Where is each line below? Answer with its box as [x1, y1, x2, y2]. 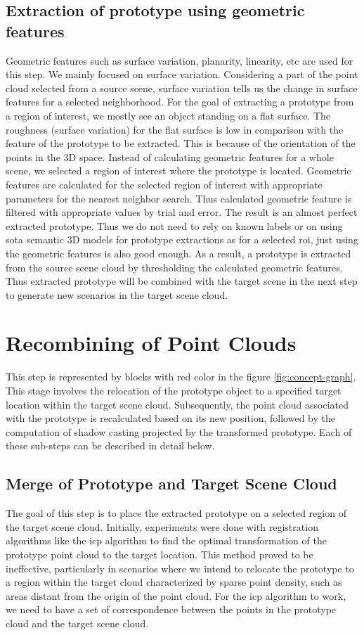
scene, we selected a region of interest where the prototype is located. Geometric [6, 163, 351, 178]
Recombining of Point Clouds [6, 328, 297, 357]
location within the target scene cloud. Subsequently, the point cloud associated [6, 397, 349, 411]
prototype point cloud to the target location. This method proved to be [6, 546, 313, 561]
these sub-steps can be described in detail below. [6, 438, 215, 453]
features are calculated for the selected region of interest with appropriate [6, 177, 323, 191]
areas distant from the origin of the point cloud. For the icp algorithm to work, [6, 588, 346, 603]
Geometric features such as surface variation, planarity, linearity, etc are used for [6, 53, 353, 68]
